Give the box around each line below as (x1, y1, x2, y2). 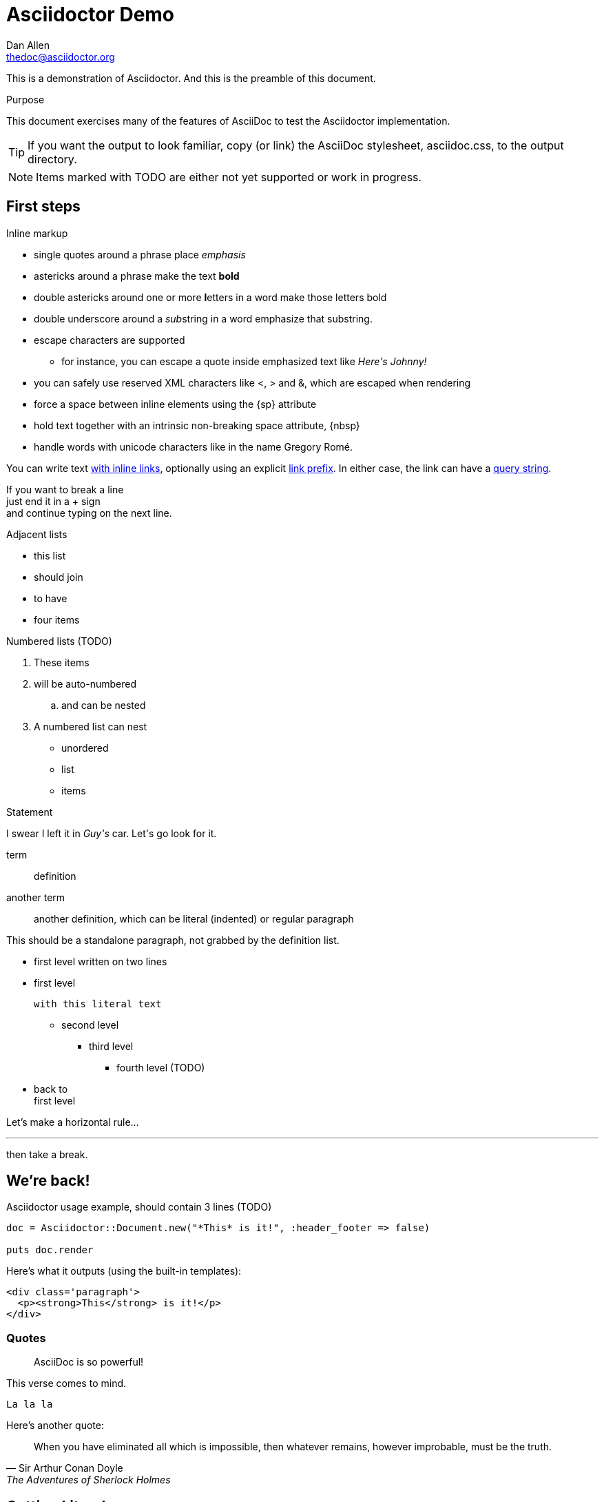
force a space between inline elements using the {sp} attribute (34, 398, 317, 410)
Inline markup (6, 227, 68, 239)
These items (34, 656, 90, 668)
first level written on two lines (34, 955, 167, 967)
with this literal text (34, 998, 162, 1009)
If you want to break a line (6, 483, 124, 495)
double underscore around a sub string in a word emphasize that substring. (34, 312, 373, 325)
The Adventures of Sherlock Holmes (6, 1474, 171, 1486)
